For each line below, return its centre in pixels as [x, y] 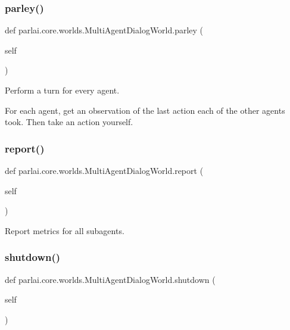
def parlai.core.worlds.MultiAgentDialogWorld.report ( [104, 170]
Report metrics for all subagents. [65, 230]
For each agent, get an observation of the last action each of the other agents [145, 110]
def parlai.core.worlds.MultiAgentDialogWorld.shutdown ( [110, 279]
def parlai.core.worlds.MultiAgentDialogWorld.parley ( [104, 30]
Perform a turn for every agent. [62, 90]
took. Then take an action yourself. [69, 122]
